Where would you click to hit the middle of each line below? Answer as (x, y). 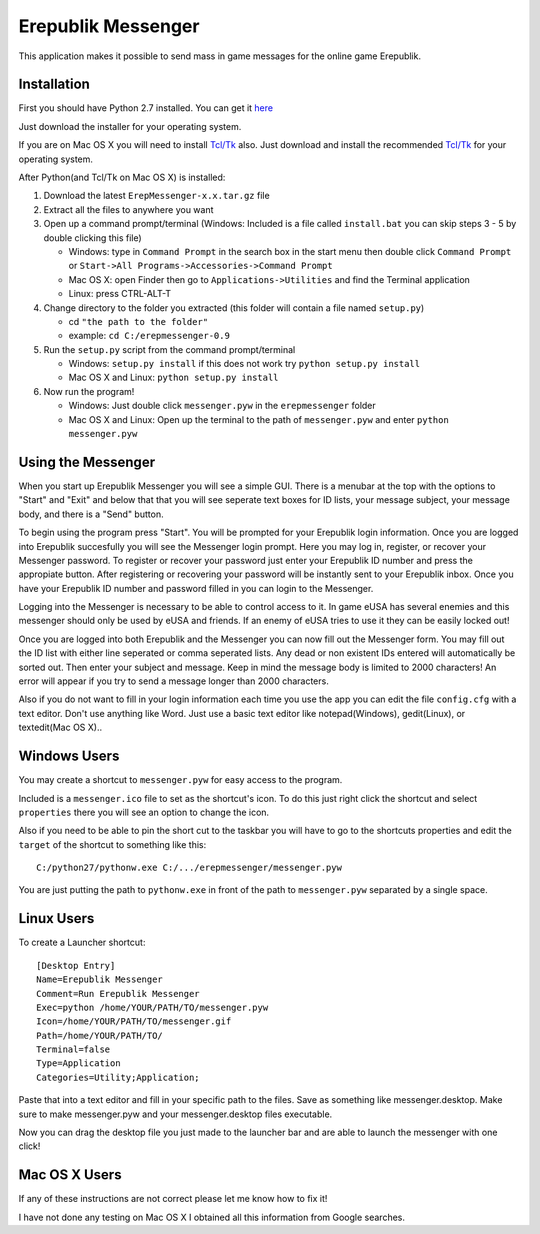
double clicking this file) (92, 237)
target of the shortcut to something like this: (112, 844)
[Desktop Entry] (76, 965)
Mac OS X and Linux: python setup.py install (173, 377)
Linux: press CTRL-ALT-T (120, 294)
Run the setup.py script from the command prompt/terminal (169, 349)
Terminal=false (73, 1049)
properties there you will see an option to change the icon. (144, 812)
